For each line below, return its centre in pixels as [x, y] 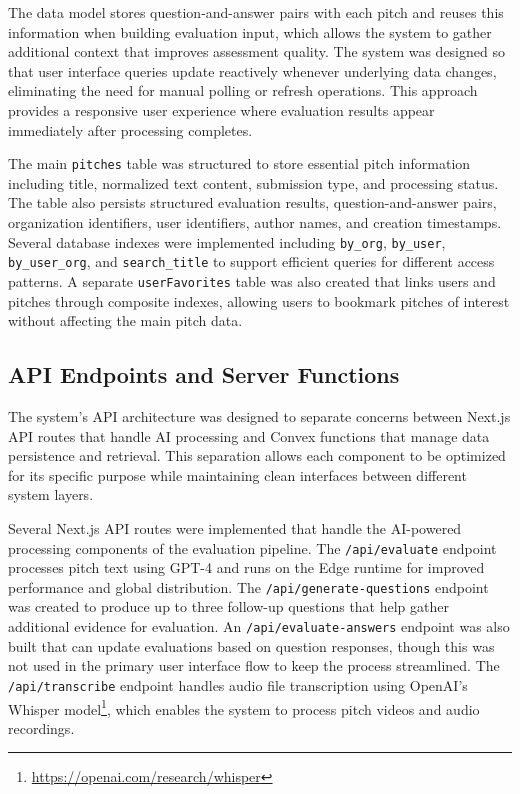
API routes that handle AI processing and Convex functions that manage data [249, 435]
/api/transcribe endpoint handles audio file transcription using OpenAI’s [238, 684]
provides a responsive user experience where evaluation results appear [221, 109]
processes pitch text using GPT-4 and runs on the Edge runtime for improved [246, 567]
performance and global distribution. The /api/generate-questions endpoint [248, 586]
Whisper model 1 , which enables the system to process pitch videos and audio [244, 707]
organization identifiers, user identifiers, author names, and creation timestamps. [255, 222]
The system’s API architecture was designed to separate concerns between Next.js [259, 415]
